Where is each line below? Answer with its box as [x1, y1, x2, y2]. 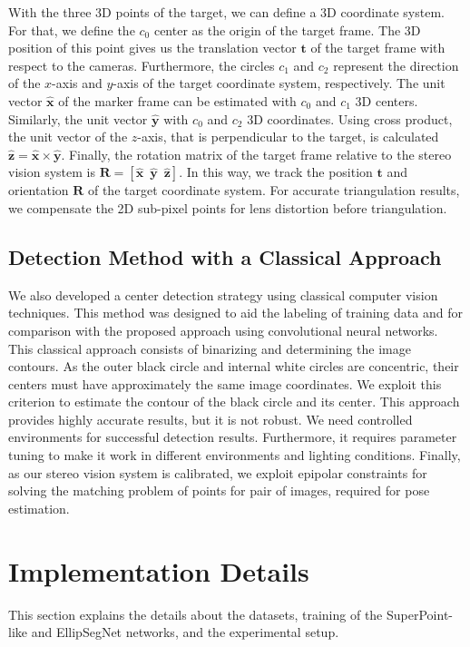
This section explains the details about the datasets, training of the [8, 604, 383, 623]
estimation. [8, 498, 70, 517]
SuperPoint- [387, 604, 453, 623]
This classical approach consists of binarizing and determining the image [8, 338, 411, 358]
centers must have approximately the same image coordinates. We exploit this [8, 374, 442, 393]
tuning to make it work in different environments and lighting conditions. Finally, [8, 446, 461, 465]
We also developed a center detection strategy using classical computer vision [8, 285, 438, 304]
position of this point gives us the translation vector [8, 38, 297, 57]
